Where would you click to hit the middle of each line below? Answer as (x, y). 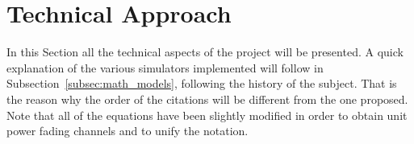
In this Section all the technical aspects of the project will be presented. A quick (205, 52)
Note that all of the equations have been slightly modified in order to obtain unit (207, 115)
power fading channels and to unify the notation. (128, 131)
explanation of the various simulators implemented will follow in (165, 67)
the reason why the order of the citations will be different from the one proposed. (207, 99)
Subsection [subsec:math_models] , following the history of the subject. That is (202, 83)
